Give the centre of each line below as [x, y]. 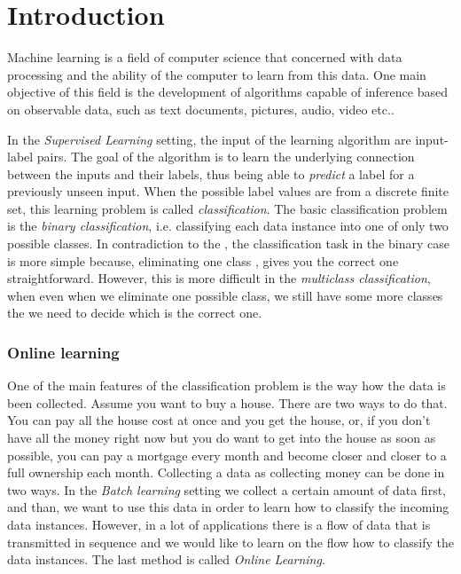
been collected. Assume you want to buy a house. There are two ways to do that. [227, 402]
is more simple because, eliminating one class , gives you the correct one [203, 260]
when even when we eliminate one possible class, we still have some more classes [225, 295]
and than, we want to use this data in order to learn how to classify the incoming [228, 507]
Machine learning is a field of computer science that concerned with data [205, 57]
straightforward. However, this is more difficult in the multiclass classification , [219, 278]
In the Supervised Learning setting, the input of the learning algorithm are [209, 139]
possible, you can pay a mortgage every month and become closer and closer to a [227, 455]
